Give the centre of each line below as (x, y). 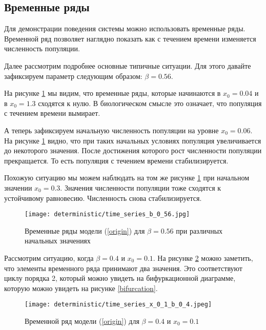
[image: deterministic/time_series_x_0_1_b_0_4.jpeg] (118, 305)
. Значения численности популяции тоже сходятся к (141, 187)
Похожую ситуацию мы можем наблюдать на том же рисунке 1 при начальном (127, 178)
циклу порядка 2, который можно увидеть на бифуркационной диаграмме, (120, 278)
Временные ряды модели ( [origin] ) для (85, 230)
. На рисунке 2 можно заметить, (203, 257)
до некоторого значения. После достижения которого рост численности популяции (133, 150)
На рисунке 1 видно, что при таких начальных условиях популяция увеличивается (133, 140)
